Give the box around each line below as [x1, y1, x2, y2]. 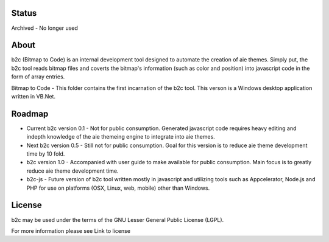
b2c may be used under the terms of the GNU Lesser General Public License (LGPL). [11, 216, 224, 223]
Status [11, 8, 37, 18]
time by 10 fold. [26, 150, 65, 157]
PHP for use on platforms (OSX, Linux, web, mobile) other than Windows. [26, 184, 210, 192]
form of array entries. [11, 73, 65, 80]
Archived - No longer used [11, 24, 79, 32]
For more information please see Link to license [11, 227, 131, 234]
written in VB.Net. [11, 92, 56, 100]
